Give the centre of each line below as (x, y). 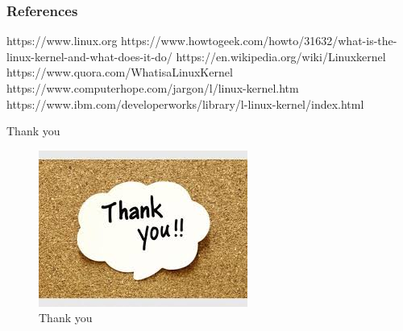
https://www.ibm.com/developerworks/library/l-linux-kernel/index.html (185, 103)
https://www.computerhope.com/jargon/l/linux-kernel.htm (153, 88)
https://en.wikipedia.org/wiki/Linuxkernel (281, 56)
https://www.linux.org (62, 41)
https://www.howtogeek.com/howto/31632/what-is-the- (259, 41)
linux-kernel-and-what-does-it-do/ (89, 56)
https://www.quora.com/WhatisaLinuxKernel (120, 72)
